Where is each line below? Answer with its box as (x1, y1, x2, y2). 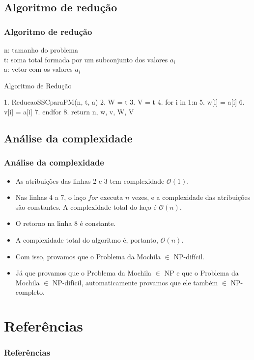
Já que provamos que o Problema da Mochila (15, 268, 152, 278)
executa (100, 192, 123, 202)
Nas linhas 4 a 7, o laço (15, 192, 86, 202)
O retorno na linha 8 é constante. (15, 218, 116, 228)
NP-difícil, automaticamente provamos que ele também (52, 277, 218, 287)
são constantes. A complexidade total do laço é (15, 201, 157, 212)
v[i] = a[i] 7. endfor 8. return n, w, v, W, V (4, 106, 134, 116)
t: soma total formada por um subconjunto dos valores (4, 54, 168, 64)
